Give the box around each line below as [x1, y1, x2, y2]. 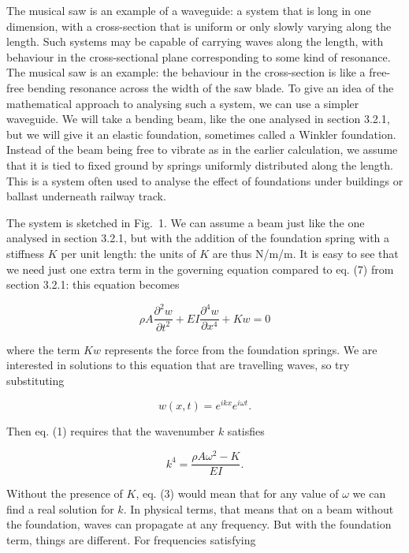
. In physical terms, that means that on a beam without [123, 500, 394, 517]
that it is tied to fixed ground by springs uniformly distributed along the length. [6, 156, 393, 173]
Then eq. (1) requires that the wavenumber [6, 423, 215, 439]
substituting [6, 372, 65, 388]
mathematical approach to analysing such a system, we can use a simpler [6, 95, 359, 111]
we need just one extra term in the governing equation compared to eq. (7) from [6, 260, 394, 277]
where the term [6, 341, 80, 357]
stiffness [6, 245, 45, 261]
